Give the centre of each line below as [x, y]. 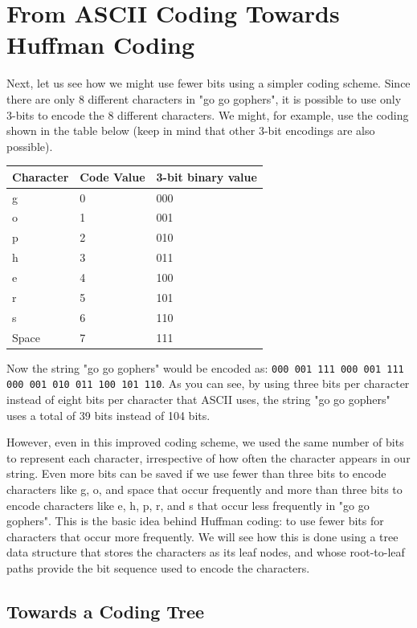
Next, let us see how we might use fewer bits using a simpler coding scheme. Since [208, 83]
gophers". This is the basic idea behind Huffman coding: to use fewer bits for [195, 521]
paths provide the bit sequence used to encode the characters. [158, 567]
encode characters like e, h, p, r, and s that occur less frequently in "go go [188, 505]
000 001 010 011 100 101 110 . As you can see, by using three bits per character [208, 383]
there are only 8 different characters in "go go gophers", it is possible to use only [204, 98]
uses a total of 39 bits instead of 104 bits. [108, 415]
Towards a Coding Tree [106, 611]
